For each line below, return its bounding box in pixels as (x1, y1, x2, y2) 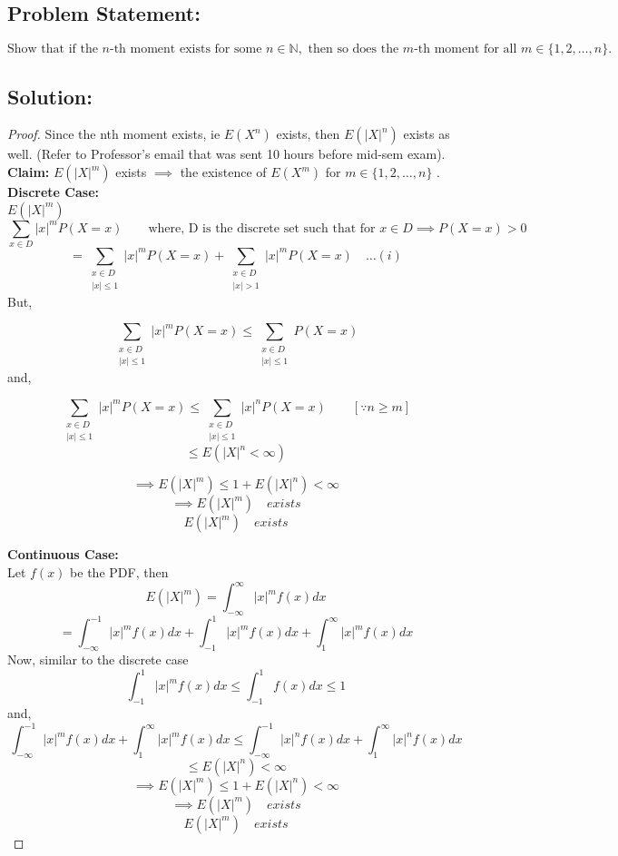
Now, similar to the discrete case (7, 650, 189, 669)
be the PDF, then (70, 563, 169, 581)
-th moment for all (414, 43, 517, 56)
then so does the (308, 43, 399, 56)
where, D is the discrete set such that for (148, 221, 376, 235)
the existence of (180, 162, 267, 181)
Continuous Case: (7, 545, 119, 564)
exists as (403, 124, 450, 143)
